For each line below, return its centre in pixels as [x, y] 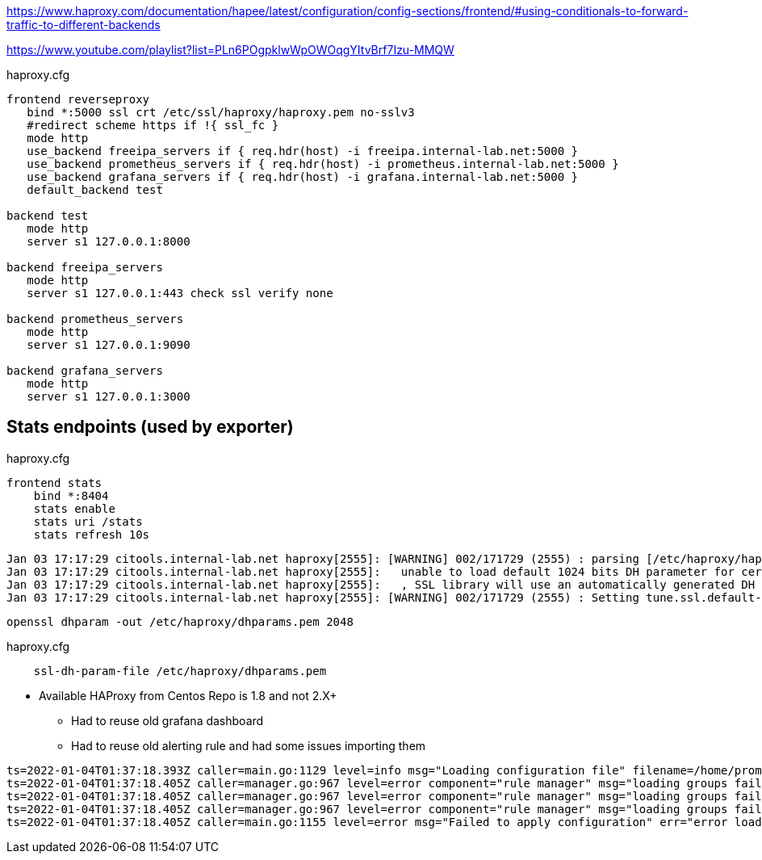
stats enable [74, 508]
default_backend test [95, 190]
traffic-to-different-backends [84, 25]
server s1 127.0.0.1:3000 [109, 396]
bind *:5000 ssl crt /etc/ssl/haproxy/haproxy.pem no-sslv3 [221, 112]
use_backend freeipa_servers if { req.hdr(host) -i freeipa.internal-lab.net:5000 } [303, 151]
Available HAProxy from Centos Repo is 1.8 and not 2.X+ [188, 695]
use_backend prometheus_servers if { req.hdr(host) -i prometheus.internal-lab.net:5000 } [323, 164]
